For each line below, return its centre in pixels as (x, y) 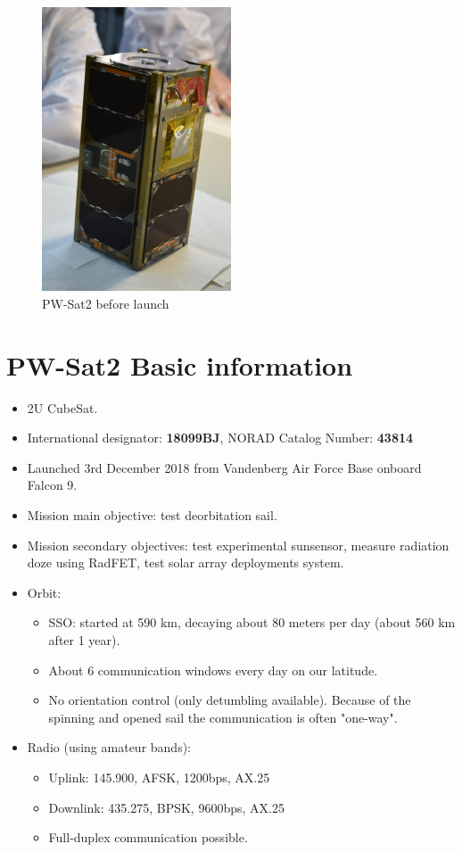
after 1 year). (84, 639)
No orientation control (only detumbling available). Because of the (230, 700)
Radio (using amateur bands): (109, 747)
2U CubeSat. (62, 407)
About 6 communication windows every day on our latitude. (213, 670)
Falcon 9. (52, 485)
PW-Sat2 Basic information (180, 364)
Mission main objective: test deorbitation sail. (152, 514)
